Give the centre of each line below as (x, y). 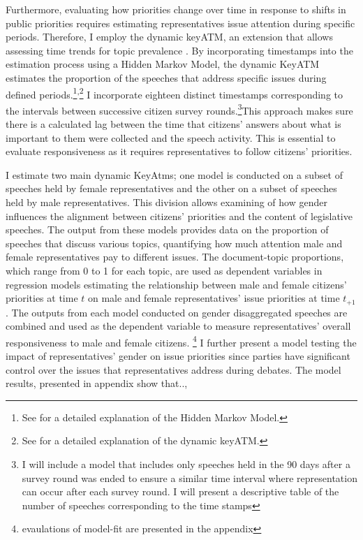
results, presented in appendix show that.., (97, 383)
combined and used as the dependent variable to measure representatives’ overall (178, 326)
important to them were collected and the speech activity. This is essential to (171, 137)
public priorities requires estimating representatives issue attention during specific (180, 23)
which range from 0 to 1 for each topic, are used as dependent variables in (164, 270)
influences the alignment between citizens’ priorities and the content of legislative (179, 216)
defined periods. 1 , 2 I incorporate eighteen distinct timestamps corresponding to (174, 93)
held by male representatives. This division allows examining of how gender (166, 202)
